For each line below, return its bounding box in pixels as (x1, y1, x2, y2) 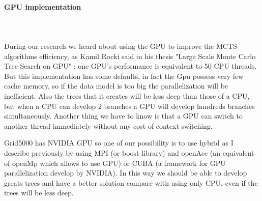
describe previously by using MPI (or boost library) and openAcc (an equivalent (4, 147, 254, 158)
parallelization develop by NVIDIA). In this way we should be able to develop (4, 167, 247, 178)
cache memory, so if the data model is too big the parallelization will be (4, 80, 228, 91)
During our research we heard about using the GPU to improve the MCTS (4, 40, 237, 51)
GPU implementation (4, 1, 81, 12)
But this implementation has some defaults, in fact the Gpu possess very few (4, 70, 244, 81)
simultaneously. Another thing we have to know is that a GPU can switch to (4, 110, 243, 121)
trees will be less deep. (4, 187, 74, 198)
